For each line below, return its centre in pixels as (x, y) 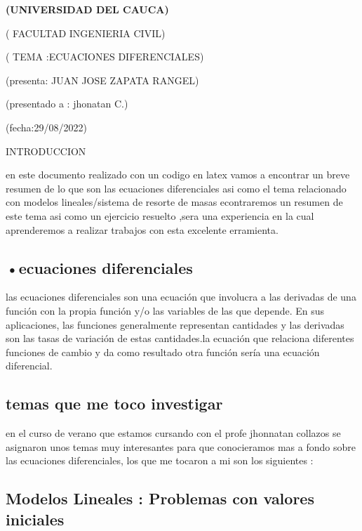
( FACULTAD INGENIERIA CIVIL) (86, 33)
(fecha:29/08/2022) (46, 127)
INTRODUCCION (46, 151)
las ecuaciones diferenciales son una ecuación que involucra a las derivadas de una (181, 297)
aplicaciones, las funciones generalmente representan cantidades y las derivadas (175, 324)
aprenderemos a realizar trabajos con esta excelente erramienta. (142, 229)
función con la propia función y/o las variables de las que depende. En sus (165, 310)
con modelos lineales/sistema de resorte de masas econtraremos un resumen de (174, 202)
